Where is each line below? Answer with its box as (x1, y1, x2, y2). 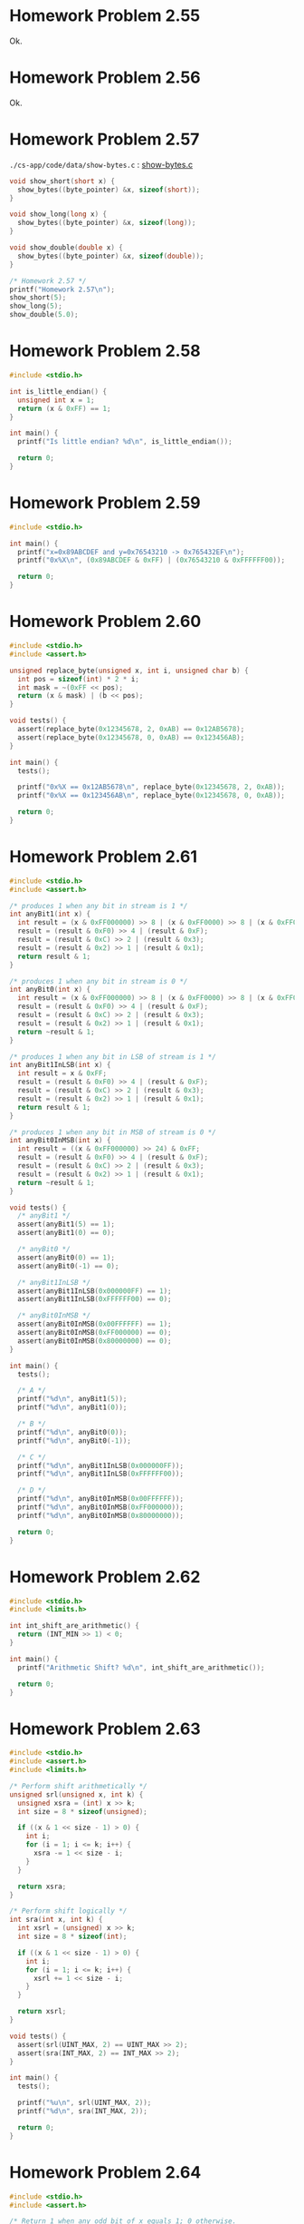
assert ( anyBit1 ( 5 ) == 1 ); (17, 1220, 116, 1230)
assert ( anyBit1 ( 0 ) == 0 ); (17, 1229, 116, 1238)
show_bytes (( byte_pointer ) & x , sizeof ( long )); (17, 219, 196, 228)
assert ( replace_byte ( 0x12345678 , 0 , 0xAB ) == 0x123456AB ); (17, 732, 245, 742)
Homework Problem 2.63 (9, 1719, 201, 1739)
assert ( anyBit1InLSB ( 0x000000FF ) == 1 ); (17, 1286, 172, 1296)
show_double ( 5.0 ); (9, 310, 79, 319)
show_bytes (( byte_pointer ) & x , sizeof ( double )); (17, 251, 204, 260)
